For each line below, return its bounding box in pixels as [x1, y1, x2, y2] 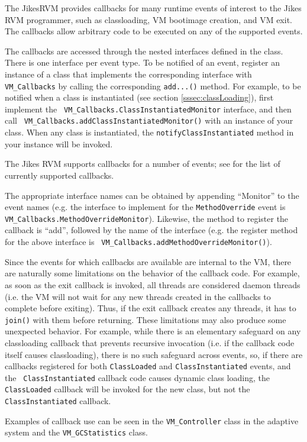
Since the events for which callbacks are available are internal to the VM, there [5, 255, 292, 267]
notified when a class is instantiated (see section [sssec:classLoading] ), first [5, 91, 274, 104]
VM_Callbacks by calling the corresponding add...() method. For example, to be [5, 79, 301, 92]
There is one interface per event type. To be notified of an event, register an [5, 56, 280, 69]
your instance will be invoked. [5, 137, 113, 150]
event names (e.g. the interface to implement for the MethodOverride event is [5, 201, 286, 213]
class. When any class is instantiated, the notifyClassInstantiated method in [5, 126, 294, 138]
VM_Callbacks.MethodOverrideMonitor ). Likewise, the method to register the [5, 212, 289, 224]
